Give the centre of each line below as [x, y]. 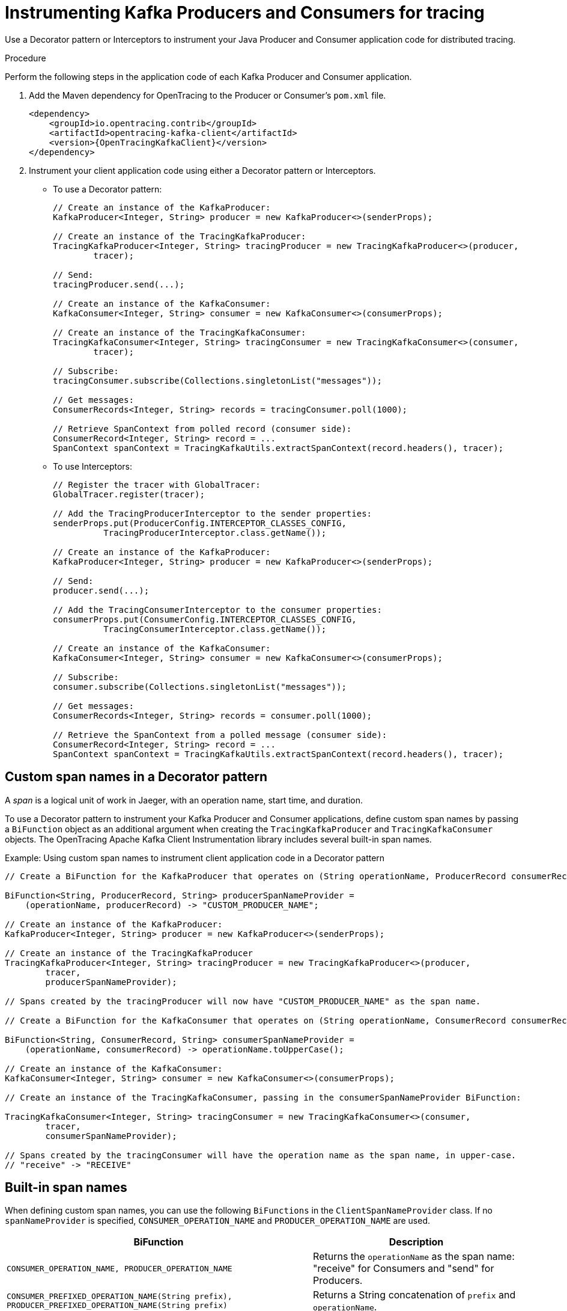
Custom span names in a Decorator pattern [136, 777]
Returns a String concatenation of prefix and [414, 1295]
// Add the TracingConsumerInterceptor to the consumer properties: [217, 609]
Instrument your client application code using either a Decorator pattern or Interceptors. [202, 170]
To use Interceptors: [92, 466]
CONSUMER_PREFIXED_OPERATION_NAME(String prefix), [120, 1297]
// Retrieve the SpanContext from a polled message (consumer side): [220, 735]
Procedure [26, 58]
